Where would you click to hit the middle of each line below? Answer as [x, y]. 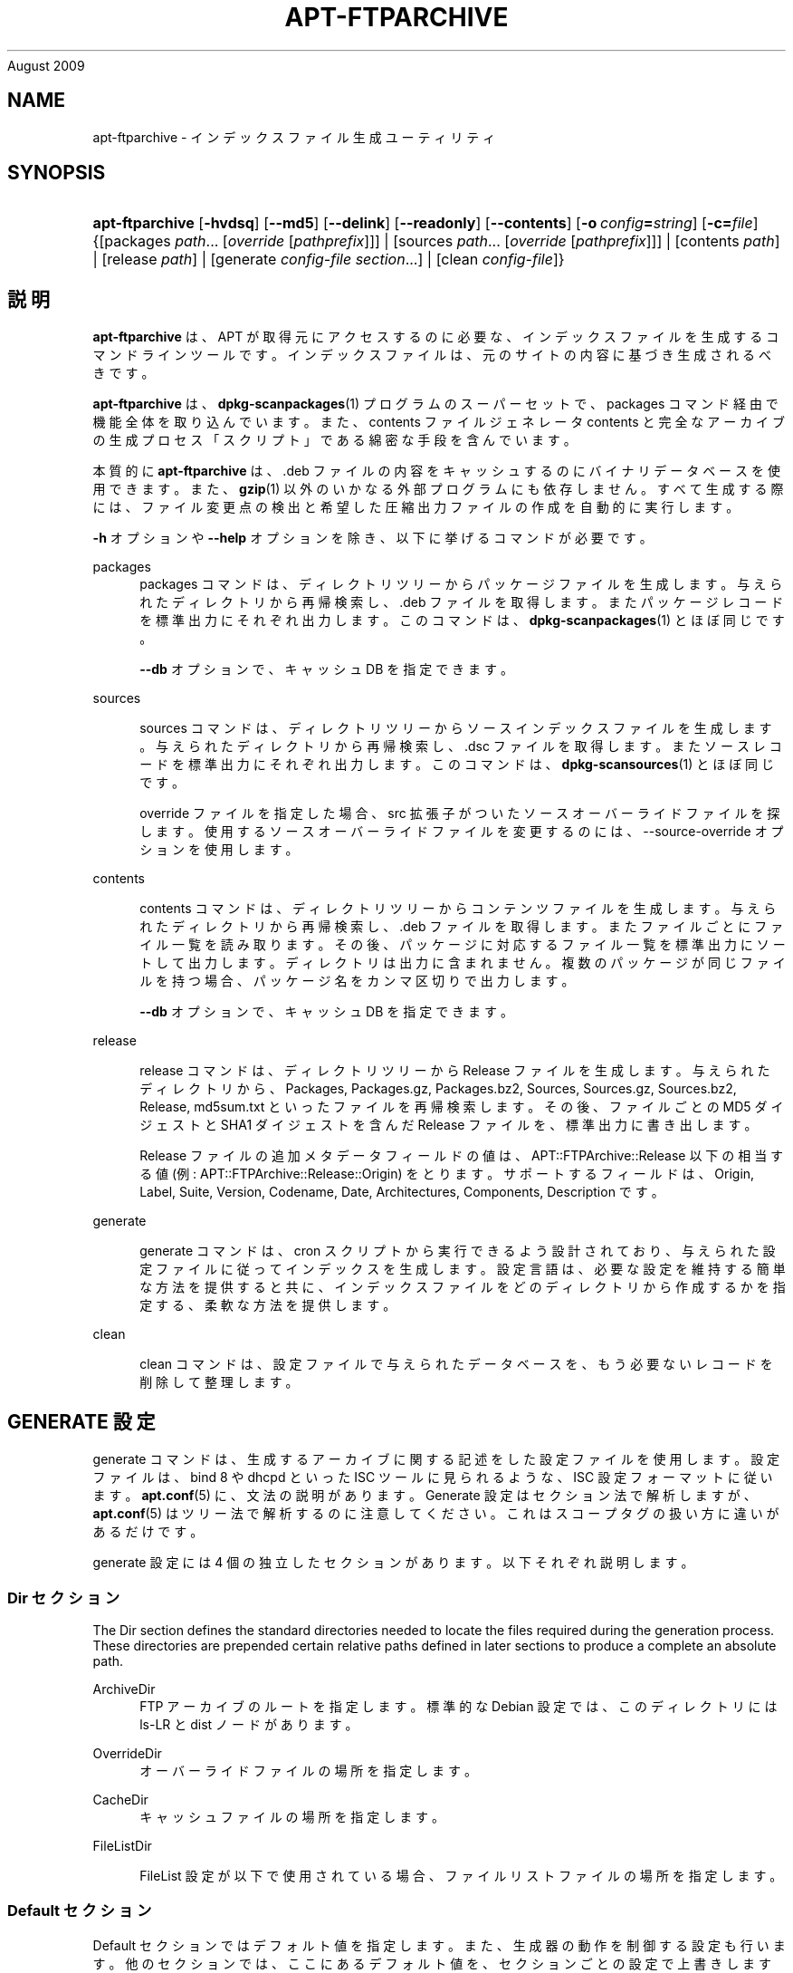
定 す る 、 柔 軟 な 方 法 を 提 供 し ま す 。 [268, 1305]
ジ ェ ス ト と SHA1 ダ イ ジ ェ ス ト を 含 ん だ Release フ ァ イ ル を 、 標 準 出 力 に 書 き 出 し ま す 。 [449, 1125]
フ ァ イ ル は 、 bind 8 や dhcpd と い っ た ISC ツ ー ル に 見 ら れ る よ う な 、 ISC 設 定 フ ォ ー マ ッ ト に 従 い [433, 1477]
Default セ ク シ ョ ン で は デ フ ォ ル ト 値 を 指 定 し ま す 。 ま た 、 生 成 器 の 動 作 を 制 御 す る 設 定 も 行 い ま [439, 1945]
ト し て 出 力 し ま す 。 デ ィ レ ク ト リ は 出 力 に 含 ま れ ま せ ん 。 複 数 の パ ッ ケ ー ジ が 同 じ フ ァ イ [463, 963]
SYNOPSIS [57, 173]
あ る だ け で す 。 [148, 1532]
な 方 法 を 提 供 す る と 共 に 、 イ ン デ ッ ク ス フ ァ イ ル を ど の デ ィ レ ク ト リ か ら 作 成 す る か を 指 [463, 1287]
